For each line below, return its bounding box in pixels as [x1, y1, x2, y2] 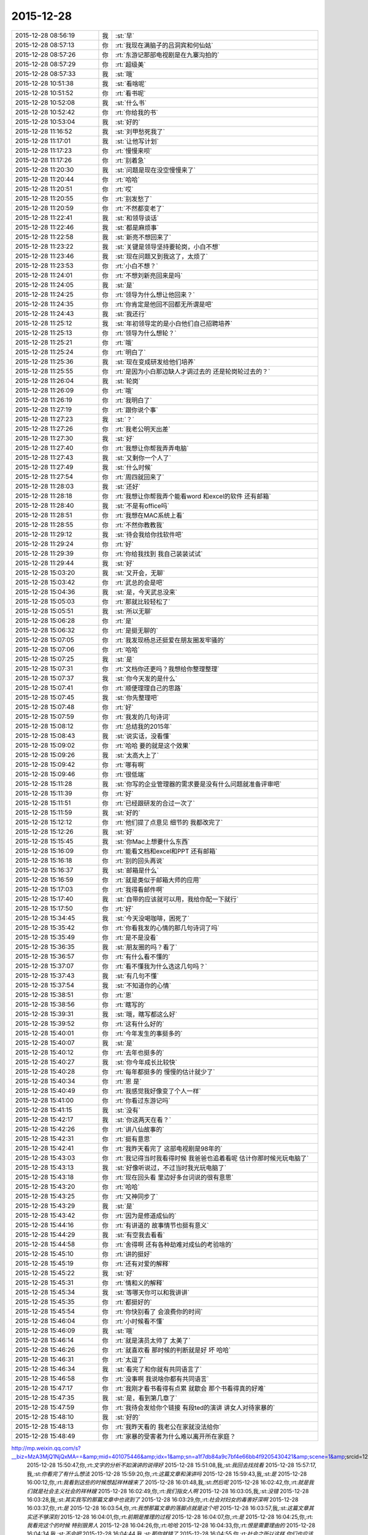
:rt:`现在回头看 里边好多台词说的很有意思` [115, 1173, 234, 1181]
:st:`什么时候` [115, 463, 153, 472]
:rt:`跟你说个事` [115, 405, 159, 414]
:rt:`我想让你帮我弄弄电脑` [115, 444, 190, 453]
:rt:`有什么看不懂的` [115, 952, 171, 961]
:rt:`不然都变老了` [115, 204, 165, 212]
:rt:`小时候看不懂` [115, 1317, 165, 1326]
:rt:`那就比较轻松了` [115, 597, 171, 606]
